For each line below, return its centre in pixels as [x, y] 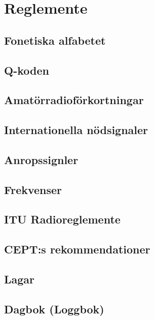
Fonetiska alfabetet [55, 40]
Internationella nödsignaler [76, 130]
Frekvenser [33, 189]
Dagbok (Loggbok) [54, 309]
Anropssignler [41, 159]
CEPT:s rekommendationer [77, 249]
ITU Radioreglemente [62, 219]
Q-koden [27, 70]
